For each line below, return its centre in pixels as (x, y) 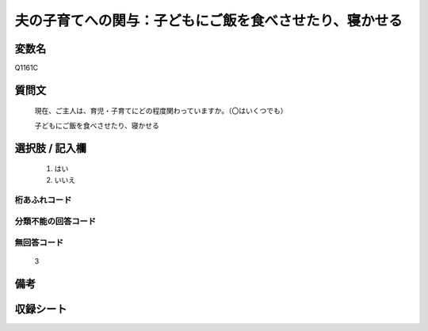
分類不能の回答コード (55, 221)
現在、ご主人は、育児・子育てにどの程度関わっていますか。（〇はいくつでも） (161, 111)
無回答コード (39, 242)
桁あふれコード (43, 200)
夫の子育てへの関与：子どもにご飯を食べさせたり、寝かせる (209, 21)
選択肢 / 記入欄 (51, 148)
